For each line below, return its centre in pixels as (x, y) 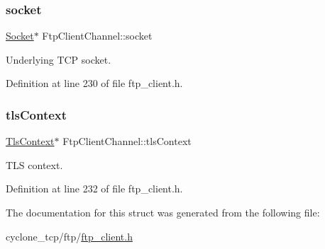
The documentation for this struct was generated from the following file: (163, 212)
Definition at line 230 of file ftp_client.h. (94, 83)
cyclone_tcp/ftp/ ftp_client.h (69, 236)
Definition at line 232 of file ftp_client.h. (94, 189)
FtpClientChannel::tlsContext (127, 141)
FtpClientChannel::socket (97, 36)
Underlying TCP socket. (59, 59)
